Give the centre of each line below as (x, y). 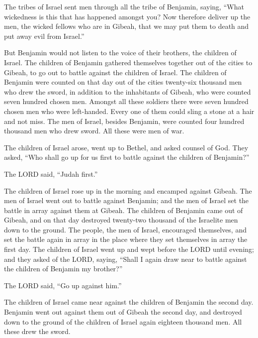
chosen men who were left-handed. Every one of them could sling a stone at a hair (129, 111)
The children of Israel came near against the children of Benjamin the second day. (129, 302)
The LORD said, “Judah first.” (51, 173)
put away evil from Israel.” (44, 36)
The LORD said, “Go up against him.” (63, 285)
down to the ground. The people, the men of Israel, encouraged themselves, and (125, 229)
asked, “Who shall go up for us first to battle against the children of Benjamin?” (127, 157)
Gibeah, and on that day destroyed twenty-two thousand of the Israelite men (121, 220)
